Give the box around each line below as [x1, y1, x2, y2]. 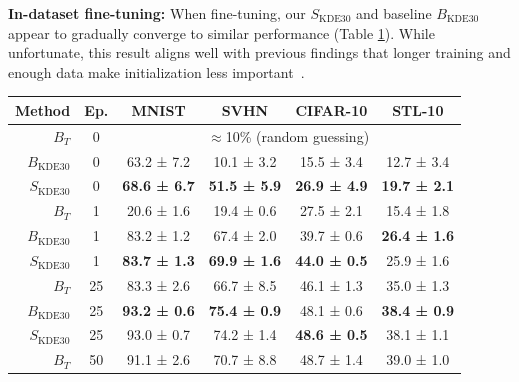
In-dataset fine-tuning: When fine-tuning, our [8, 3, 306, 23]
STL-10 [392, 99, 444, 120]
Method [15, 99, 71, 120]
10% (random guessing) [225, 125, 370, 146]
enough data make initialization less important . [8, 61, 305, 82]
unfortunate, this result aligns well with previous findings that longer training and [8, 42, 511, 63]
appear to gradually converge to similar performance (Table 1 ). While [8, 22, 435, 43]
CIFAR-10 [295, 99, 368, 120]
